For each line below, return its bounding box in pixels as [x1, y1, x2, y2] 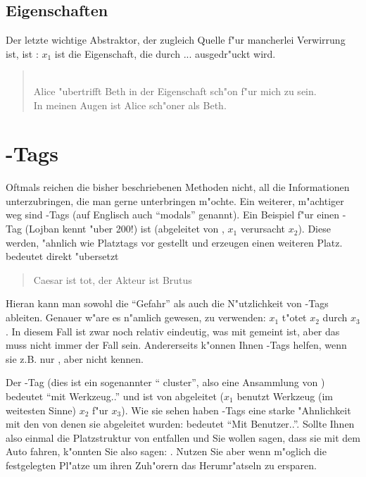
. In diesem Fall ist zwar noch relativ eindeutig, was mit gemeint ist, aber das [6, 323, 340, 338]
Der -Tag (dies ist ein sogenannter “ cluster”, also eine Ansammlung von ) [6, 375, 325, 390]
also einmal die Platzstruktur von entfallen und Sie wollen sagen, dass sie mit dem [6, 430, 360, 445]
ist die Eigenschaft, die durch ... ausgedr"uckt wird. [54, 46, 276, 61]
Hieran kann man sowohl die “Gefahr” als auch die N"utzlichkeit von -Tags [6, 296, 329, 311]
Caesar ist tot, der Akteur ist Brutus [33, 272, 192, 287]
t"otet [282, 310, 307, 325]
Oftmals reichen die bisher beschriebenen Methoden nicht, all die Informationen [6, 180, 350, 194]
